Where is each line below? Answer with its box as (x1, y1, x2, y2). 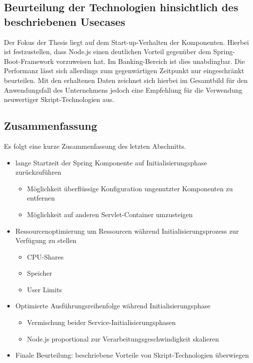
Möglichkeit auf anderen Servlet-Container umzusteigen (27, 209, 193, 219)
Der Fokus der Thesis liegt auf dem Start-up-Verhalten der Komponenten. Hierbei (4, 37, 249, 47)
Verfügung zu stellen (15, 235, 77, 245)
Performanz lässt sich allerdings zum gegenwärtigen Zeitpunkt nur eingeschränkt (4, 65, 244, 76)
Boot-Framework (4, 56, 54, 66)
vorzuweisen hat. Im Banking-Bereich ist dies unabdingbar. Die (56, 56, 245, 66)
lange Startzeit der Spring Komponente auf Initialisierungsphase (15, 157, 207, 167)
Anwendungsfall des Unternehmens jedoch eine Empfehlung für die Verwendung (4, 84, 243, 95)
